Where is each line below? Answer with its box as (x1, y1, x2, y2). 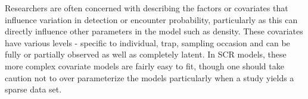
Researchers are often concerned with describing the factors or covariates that (5, 2, 288, 14)
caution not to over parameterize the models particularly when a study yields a (5, 71, 294, 84)
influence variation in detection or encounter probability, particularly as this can (5, 13, 298, 25)
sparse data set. (5, 83, 62, 95)
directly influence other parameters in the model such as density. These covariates (5, 25, 303, 37)
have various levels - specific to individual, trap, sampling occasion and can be (5, 36, 290, 49)
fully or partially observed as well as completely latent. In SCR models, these (5, 48, 287, 60)
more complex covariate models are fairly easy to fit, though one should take (5, 59, 284, 72)
